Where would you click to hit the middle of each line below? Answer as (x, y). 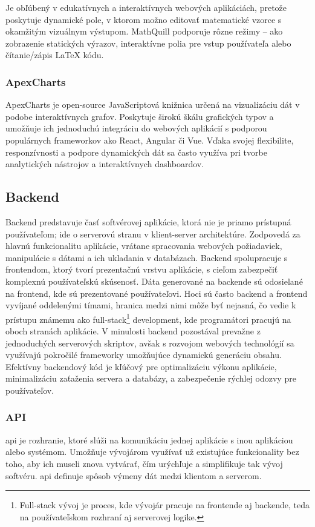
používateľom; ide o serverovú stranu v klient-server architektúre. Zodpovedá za (153, 234)
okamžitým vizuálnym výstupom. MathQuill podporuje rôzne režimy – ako (144, 31)
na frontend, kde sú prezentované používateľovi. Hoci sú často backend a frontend (157, 293)
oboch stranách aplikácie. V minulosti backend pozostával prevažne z (133, 330)
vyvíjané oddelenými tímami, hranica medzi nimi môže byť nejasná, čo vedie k (151, 305)
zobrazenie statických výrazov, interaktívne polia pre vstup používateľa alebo (148, 43)
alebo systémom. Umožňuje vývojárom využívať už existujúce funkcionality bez (152, 452)
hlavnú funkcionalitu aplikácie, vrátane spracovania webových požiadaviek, (144, 246)
